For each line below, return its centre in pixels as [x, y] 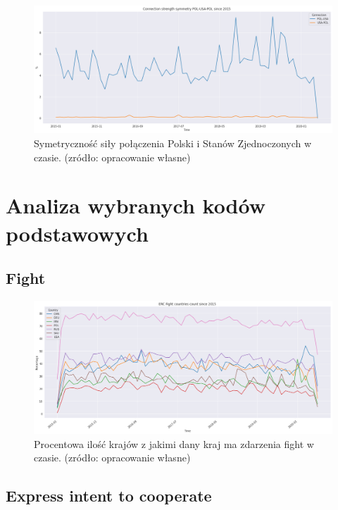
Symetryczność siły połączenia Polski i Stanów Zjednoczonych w [173, 143]
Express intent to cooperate [109, 496]
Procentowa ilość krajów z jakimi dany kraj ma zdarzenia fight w [174, 443]
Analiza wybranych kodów [136, 205]
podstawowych [77, 233]
